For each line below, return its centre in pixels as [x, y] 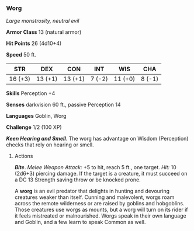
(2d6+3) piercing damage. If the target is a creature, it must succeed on [101, 174]
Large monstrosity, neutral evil [43, 21]
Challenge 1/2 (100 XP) [34, 127]
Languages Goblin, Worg [36, 116]
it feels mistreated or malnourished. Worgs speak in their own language [100, 216]
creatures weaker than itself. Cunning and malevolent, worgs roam [94, 197]
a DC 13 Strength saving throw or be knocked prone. [78, 180]
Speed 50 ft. [21, 55]
